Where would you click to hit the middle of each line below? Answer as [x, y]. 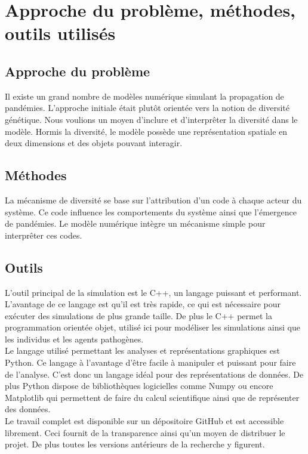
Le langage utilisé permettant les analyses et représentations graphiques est [142, 350]
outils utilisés [60, 33]
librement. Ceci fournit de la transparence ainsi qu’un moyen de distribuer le [145, 432]
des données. [28, 409]
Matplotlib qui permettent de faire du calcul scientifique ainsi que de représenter [152, 397]
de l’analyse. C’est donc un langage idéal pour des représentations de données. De [154, 374]
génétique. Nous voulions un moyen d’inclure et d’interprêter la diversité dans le [151, 119]
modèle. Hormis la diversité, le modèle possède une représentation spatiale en [146, 131]
